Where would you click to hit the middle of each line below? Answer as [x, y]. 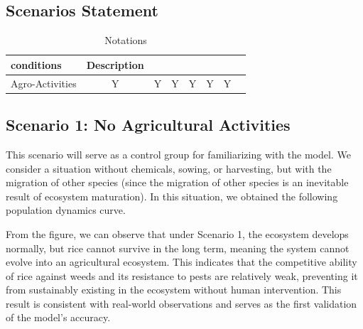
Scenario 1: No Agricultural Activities [148, 125]
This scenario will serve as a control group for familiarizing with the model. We [178, 154]
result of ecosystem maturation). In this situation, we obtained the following [172, 196]
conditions [36, 64]
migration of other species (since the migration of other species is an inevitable [177, 182]
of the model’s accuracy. [58, 317]
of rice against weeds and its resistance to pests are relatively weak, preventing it [182, 275]
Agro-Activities [44, 83]
